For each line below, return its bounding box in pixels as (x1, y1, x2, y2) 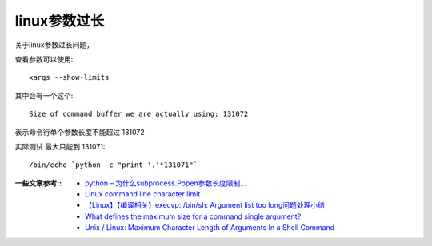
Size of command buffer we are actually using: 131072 (29, 109, 249, 119)
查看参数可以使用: (14, 54, 74, 64)
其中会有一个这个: (14, 90, 74, 100)
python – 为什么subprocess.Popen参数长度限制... (85, 178, 247, 188)
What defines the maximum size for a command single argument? (85, 212, 302, 221)
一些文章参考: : (14, 178, 62, 188)
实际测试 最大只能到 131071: (14, 141, 106, 151)
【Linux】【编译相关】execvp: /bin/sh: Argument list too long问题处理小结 (85, 200, 326, 210)
